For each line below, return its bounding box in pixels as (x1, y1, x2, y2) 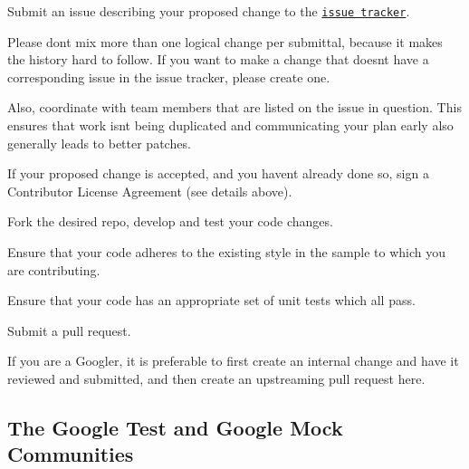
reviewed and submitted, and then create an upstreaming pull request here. (7, 368, 426, 388)
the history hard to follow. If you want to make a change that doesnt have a (7, 50, 429, 69)
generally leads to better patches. (7, 133, 191, 152)
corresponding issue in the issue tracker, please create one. (7, 67, 330, 86)
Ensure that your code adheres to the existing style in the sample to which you (7, 243, 446, 261)
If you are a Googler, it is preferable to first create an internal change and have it (7, 351, 459, 370)
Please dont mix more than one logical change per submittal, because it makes (7, 32, 443, 51)
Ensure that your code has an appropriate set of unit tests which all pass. (7, 291, 416, 310)
